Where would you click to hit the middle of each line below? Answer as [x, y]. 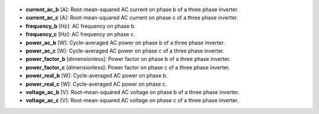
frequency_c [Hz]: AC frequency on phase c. [80, 34]
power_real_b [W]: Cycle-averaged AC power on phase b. [97, 76]
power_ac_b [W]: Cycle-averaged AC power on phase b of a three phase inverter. [125, 43]
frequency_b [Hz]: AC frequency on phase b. [81, 26]
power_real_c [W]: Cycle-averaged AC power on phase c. [97, 84]
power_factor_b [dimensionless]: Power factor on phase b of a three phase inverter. [128, 59]
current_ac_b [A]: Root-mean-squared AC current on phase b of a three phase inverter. [132, 9]
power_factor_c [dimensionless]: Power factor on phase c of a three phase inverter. [128, 67]
